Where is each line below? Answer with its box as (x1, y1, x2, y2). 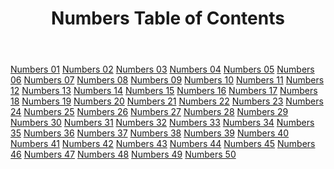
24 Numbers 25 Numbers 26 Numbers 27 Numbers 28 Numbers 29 (10, 106, 289, 118)
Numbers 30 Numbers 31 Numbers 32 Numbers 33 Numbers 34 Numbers (10, 117, 315, 129)
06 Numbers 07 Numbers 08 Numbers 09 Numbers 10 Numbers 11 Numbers (10, 74, 325, 86)
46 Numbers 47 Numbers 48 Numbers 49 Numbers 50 (10, 148, 237, 161)
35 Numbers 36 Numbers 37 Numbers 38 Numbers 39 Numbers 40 (10, 127, 290, 139)
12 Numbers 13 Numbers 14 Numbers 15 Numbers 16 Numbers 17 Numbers (10, 85, 318, 97)
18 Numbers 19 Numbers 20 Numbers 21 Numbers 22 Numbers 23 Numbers (10, 95, 324, 107)
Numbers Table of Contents (51, 7, 285, 30)
